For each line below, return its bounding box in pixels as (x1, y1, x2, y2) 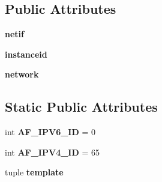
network (5, 68, 39, 80)
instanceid (5, 47, 47, 60)
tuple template (5, 166, 64, 178)
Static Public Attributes (5, 97, 158, 116)
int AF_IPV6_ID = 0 (5, 126, 96, 138)
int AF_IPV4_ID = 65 (5, 145, 100, 158)
